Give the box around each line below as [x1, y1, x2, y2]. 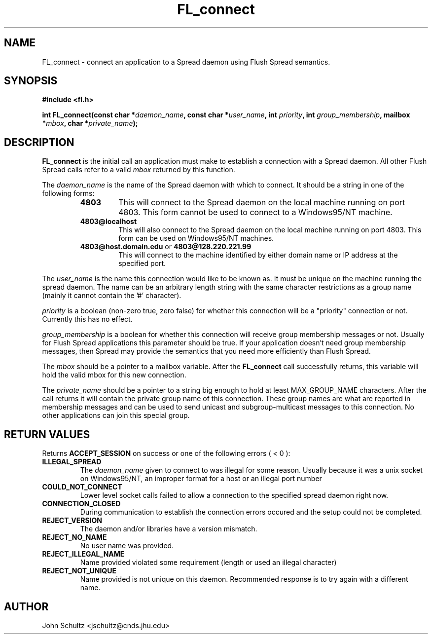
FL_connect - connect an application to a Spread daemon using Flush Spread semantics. [42, 57, 330, 66]
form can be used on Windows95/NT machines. [118, 234, 274, 243]
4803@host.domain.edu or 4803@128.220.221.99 [80, 242, 252, 251]
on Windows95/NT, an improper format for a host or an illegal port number [80, 474, 322, 483]
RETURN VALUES [4, 428, 90, 441]
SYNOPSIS [4, 75, 58, 87]
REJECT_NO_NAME [42, 533, 107, 542]
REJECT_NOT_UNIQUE [42, 566, 116, 575]
